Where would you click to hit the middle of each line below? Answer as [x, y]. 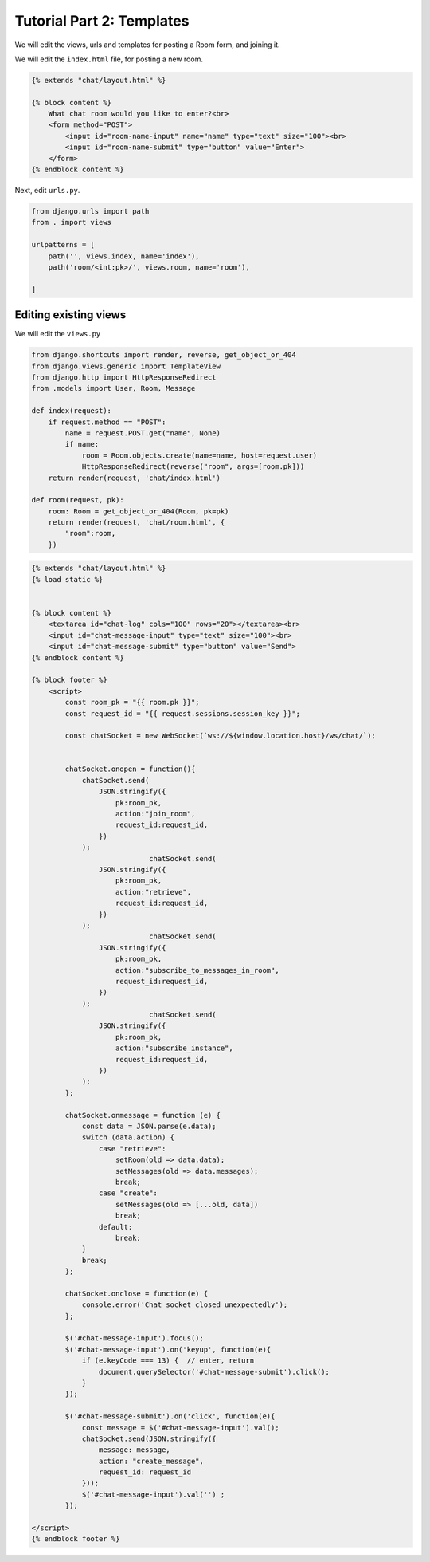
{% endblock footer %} [76, 1539]
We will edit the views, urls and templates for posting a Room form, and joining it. [147, 45]
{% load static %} [67, 579]
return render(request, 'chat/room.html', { [137, 523]
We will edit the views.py [58, 334]
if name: [82, 444]
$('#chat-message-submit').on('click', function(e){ [170, 1416]
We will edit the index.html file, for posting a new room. [109, 59]
